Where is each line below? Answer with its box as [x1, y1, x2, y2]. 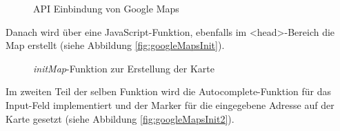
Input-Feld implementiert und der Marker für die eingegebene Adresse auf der [6, 97, 334, 112]
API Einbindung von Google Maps [33, 1, 179, 15]
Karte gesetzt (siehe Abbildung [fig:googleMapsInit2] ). [6, 111, 234, 125]
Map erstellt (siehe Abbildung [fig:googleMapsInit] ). [6, 38, 225, 52]
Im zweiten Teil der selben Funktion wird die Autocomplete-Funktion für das [6, 84, 332, 99]
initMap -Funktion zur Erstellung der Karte [33, 61, 214, 75]
